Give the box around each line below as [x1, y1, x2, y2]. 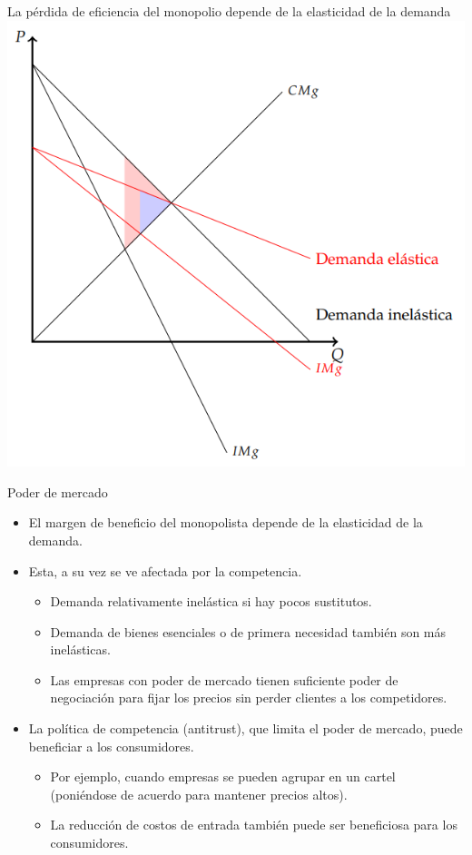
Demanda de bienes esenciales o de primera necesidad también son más [50, 622, 447, 641]
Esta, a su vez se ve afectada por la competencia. [28, 561, 302, 580]
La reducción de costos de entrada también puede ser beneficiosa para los [50, 815, 457, 834]
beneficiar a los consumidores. [28, 736, 194, 755]
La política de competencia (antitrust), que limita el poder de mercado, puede [28, 719, 463, 738]
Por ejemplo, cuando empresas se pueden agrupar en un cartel [50, 767, 396, 786]
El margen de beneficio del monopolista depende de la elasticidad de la [28, 513, 423, 532]
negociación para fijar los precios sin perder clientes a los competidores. [50, 688, 447, 707]
